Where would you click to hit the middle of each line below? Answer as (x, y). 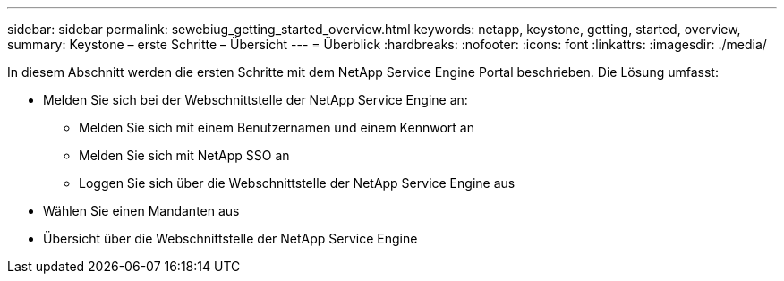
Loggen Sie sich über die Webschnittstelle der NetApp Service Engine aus (297, 183)
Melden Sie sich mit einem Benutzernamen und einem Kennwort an (277, 128)
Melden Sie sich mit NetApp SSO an (184, 155)
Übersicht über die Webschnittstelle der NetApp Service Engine (230, 238)
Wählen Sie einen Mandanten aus (141, 211)
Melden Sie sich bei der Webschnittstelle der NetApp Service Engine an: (256, 100)
